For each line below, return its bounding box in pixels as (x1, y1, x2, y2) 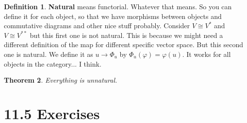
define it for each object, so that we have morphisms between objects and (4, 11, 222, 21)
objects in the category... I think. (4, 58, 101, 69)
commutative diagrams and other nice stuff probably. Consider (4, 20, 190, 31)
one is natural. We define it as (4, 49, 93, 59)
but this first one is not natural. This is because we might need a (30, 30, 223, 40)
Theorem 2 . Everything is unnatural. (4, 75, 117, 85)
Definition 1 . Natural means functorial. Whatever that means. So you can (4, 1, 232, 11)
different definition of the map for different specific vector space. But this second (4, 39, 243, 50)
